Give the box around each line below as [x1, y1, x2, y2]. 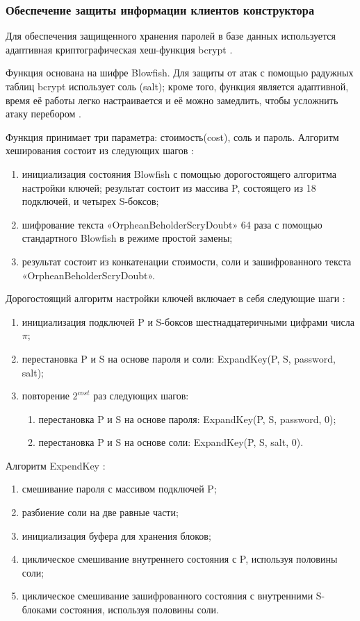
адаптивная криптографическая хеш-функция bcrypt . [6, 42, 233, 56]
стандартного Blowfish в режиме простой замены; [22, 231, 233, 245]
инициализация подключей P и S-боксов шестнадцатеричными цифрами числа [22, 314, 354, 329]
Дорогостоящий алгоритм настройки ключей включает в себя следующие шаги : [6, 291, 345, 306]
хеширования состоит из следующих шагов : [6, 143, 194, 158]
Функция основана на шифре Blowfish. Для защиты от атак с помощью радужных [6, 65, 354, 80]
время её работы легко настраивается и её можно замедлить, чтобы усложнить [6, 92, 338, 107]
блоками [22, 602, 57, 617]
